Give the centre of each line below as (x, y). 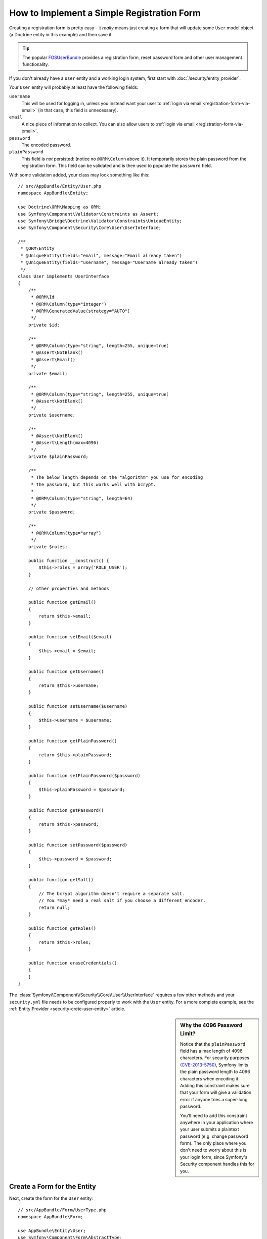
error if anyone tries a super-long (214, 1099)
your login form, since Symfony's (214, 1157)
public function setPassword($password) (78, 845)
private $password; (52, 512)
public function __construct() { (69, 561)
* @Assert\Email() (53, 360)
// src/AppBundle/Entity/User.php (60, 186)
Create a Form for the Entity (53, 1187)
